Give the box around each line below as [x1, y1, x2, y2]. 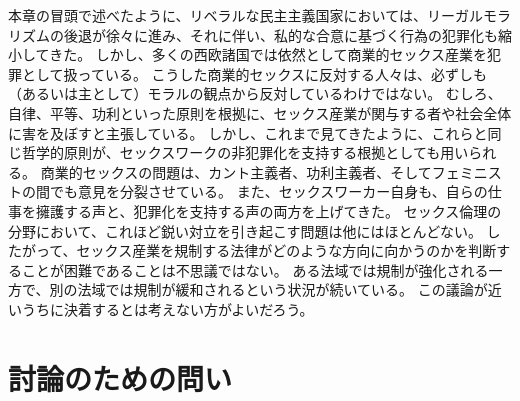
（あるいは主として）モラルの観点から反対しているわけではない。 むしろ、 [8, 83, 502, 104]
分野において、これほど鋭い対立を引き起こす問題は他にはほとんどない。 [8, 220, 482, 241]
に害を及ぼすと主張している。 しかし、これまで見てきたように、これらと [8, 122, 488, 143]
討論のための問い [8, 357, 233, 398]
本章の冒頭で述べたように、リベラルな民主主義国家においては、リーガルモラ [8, 5, 511, 25]
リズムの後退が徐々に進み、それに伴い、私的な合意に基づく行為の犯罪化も [8, 24, 498, 45]
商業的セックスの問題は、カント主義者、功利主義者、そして [40, 161, 432, 182]
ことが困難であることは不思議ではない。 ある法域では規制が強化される [21, 259, 489, 280]
